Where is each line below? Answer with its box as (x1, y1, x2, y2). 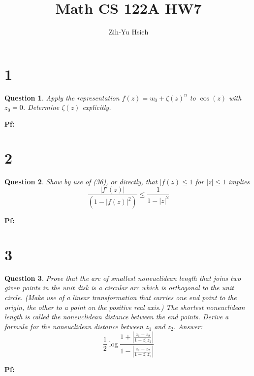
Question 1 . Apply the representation (4, 92, 120, 103)
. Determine (23, 102, 60, 112)
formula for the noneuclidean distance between (4, 321, 143, 331)
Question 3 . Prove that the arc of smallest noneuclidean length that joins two (4, 273, 241, 283)
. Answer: (173, 321, 203, 331)
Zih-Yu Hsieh (108, 27, 149, 37)
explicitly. (82, 102, 111, 112)
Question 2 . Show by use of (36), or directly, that (4, 176, 158, 186)
